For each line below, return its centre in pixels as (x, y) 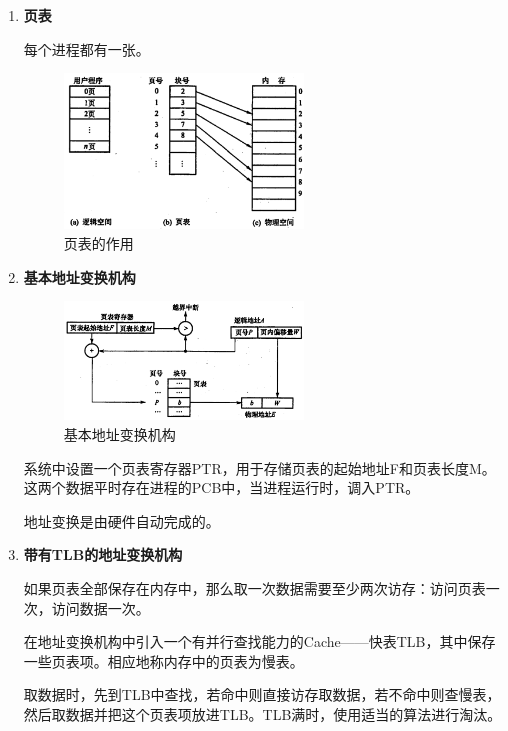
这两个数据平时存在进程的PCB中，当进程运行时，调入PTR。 (221, 487)
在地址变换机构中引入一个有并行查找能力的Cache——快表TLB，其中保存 (259, 641)
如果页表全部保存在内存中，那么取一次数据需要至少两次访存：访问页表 (254, 587)
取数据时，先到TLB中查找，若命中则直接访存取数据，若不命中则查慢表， (262, 694)
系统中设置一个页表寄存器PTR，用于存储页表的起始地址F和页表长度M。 (259, 467)
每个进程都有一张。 (86, 48)
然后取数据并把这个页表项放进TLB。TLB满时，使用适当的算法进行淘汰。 (262, 713)
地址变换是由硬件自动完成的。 (121, 520)
